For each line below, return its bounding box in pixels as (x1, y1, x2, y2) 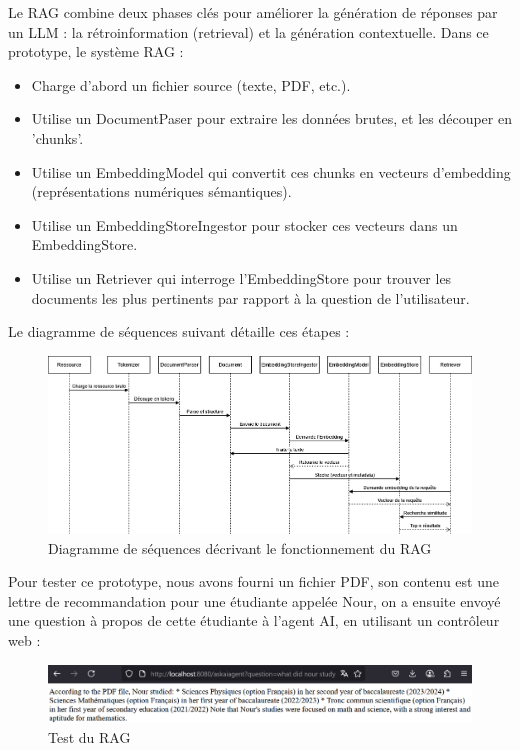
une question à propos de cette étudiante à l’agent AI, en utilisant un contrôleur (8, 610, 500, 631)
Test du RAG (48, 726, 131, 747)
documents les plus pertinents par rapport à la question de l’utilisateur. (31, 287, 470, 308)
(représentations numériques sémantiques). (31, 181, 292, 202)
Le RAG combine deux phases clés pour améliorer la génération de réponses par (8, 2, 498, 22)
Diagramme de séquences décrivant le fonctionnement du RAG (48, 537, 432, 558)
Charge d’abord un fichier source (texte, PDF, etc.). (31, 74, 351, 95)
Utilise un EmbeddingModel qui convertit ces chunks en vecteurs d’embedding (31, 161, 511, 182)
